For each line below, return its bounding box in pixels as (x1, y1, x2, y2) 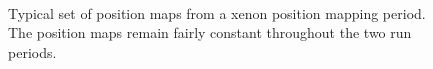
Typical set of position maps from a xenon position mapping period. (8, 2, 426, 23)
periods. (8, 41, 57, 62)
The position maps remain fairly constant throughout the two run (8, 22, 412, 43)
